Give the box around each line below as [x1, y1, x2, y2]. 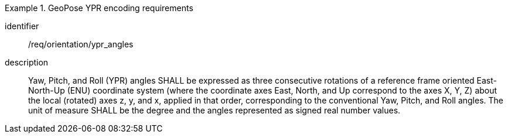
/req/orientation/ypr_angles [28, 39, 134, 49]
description [5, 57, 49, 67]
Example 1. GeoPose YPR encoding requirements [5, 3, 193, 13]
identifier [5, 21, 39, 31]
